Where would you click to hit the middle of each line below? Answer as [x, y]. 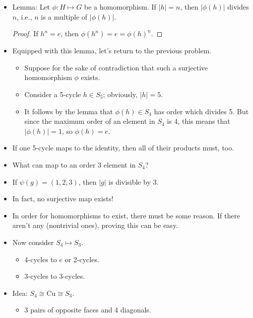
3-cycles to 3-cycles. [55, 276]
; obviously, [120, 94]
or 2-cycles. [82, 259]
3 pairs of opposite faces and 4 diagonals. [88, 310]
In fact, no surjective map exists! [63, 198]
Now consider [33, 242]
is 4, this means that [199, 121]
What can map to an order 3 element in [74, 164]
